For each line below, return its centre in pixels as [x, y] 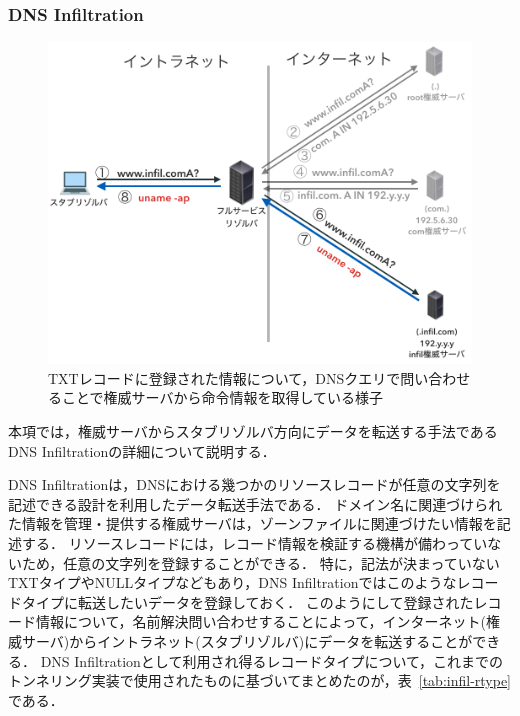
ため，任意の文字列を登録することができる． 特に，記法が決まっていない [260, 562]
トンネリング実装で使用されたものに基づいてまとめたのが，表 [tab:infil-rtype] [260, 680]
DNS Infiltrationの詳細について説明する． [142, 450]
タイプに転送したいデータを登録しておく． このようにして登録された [247, 601]
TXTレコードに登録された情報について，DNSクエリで [224, 377]
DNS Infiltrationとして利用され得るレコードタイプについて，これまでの [272, 660]
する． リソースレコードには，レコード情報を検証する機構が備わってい [254, 542]
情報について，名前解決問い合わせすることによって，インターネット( [260, 621]
